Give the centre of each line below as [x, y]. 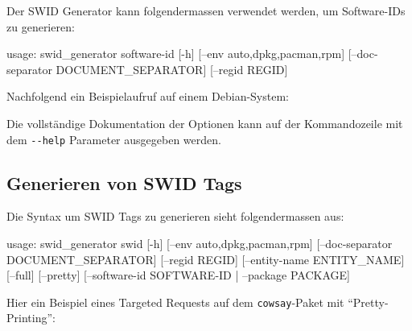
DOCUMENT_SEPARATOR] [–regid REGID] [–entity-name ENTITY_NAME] [206, 259]
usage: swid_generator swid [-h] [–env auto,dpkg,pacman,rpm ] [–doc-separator [200, 244]
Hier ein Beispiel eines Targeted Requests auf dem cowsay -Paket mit [175, 302]
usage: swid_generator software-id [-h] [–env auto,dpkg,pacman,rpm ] [176, 54]
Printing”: [31, 318]
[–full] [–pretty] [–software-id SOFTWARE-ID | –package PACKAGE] [178, 275]
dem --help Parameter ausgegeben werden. [114, 139]
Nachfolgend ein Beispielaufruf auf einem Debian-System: [148, 96]
